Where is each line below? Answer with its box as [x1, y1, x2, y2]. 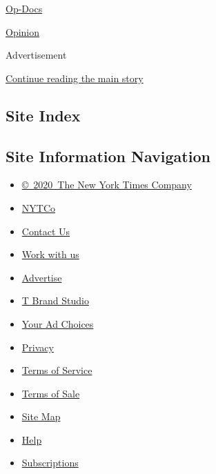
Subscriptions [21, 455, 79, 470]
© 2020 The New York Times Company [21, 177, 192, 192]
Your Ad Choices [21, 316, 94, 330]
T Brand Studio [21, 293, 89, 308]
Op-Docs [6, 1, 43, 15]
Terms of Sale [21, 386, 80, 400]
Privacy [21, 339, 54, 354]
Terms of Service [21, 363, 92, 377]
